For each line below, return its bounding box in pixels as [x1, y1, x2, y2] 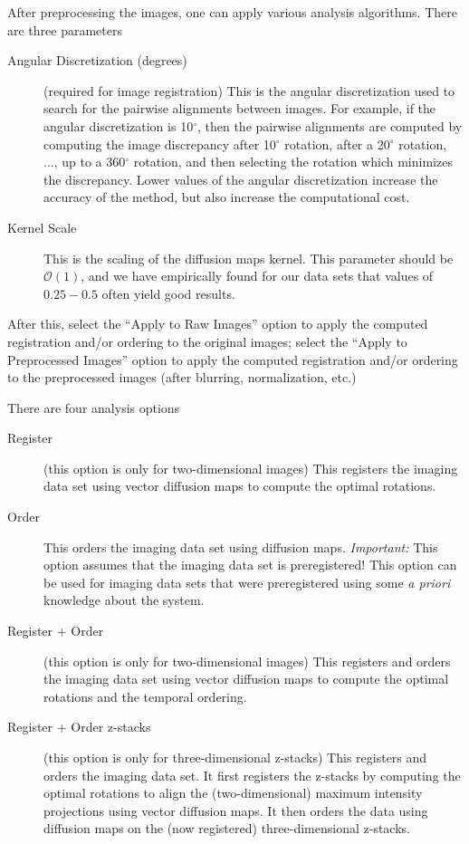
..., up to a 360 [43, 152, 126, 171]
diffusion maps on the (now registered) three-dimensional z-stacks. [43, 819, 410, 838]
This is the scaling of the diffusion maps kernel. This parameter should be [43, 248, 454, 267]
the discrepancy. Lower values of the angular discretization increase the [43, 169, 438, 188]
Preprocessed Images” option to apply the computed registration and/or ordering [7, 350, 458, 369]
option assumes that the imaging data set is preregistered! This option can [43, 555, 457, 574]
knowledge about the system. [43, 590, 205, 609]
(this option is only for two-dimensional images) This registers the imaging [43, 458, 458, 477]
